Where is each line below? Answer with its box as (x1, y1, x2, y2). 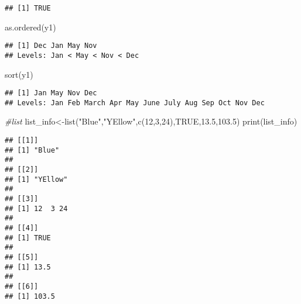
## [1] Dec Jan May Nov (5, 42, 97, 50)
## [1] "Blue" (5, 146, 60, 154)
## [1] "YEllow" (5, 175, 68, 184)
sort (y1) (5, 68, 33, 80)
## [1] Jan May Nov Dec (5, 89, 97, 98)
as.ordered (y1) (5, 20, 56, 33)
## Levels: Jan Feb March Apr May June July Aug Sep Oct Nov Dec (5, 98, 265, 107)
